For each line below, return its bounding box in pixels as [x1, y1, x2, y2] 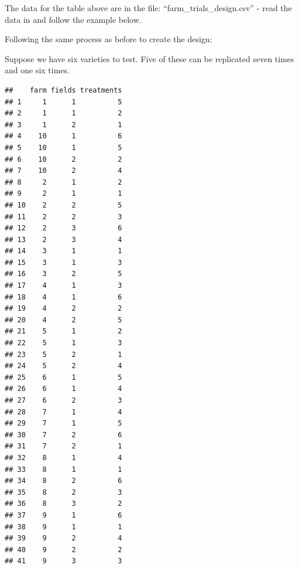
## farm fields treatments [5, 86, 122, 94]
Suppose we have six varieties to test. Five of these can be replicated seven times [5, 52, 294, 64]
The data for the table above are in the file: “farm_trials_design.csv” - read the [5, 2, 292, 13]
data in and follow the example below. [5, 13, 142, 25]
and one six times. [5, 64, 70, 76]
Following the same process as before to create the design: [5, 33, 212, 45]
